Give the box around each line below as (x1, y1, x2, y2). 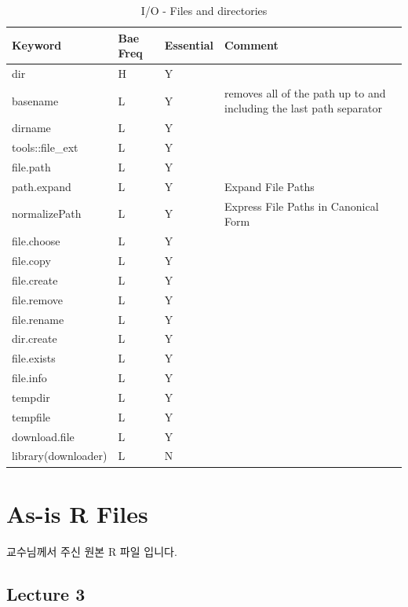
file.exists (12, 350, 56, 366)
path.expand (12, 178, 71, 194)
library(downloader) (12, 447, 107, 464)
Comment (224, 37, 279, 53)
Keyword (12, 37, 62, 53)
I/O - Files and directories (140, 2, 268, 18)
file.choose (12, 233, 60, 249)
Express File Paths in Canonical (224, 197, 379, 214)
